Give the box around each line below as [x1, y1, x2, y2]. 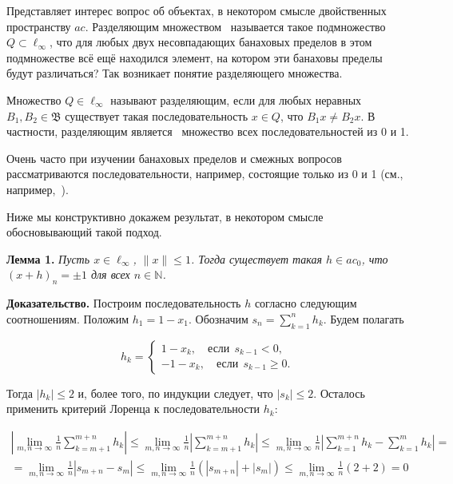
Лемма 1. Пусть [6, 250, 90, 267]
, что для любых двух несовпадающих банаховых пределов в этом [49, 34, 372, 50]
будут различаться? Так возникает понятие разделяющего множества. [6, 65, 343, 81]
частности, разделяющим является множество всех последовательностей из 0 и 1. [6, 123, 409, 140]
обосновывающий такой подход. [6, 224, 162, 240]
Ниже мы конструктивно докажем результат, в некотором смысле [6, 208, 324, 224]
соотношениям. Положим [6, 310, 129, 327]
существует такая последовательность [65, 107, 248, 124]
